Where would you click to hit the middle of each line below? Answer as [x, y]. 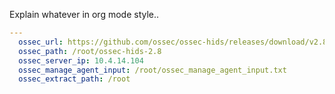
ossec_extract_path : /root [74, 79]
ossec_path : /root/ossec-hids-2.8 [90, 51]
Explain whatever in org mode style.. [84, 14]
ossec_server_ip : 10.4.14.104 [81, 60]
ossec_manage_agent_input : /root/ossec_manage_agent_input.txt [152, 70]
